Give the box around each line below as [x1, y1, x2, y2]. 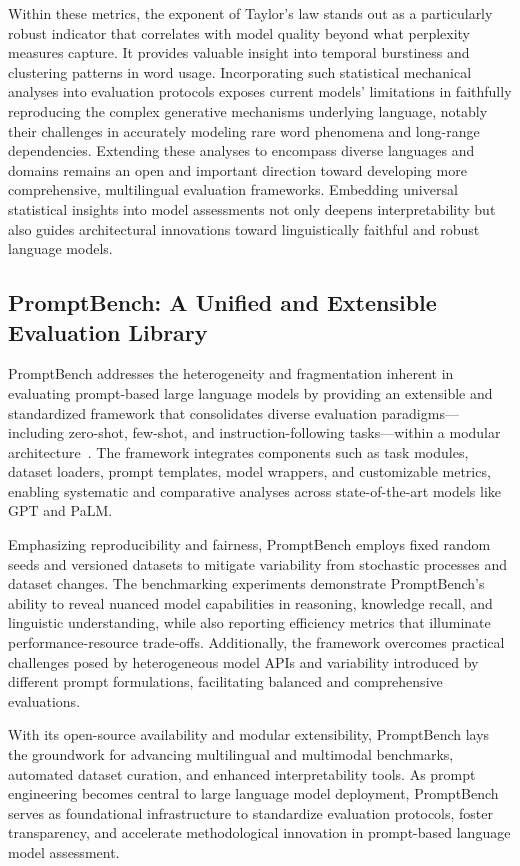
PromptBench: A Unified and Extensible [8, 287, 437, 318]
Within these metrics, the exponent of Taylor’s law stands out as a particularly [8, 3, 493, 23]
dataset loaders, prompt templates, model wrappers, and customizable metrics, [8, 461, 491, 482]
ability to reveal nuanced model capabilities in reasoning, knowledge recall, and [8, 592, 493, 613]
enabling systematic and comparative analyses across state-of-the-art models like [8, 480, 502, 501]
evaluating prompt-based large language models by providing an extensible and [8, 382, 493, 403]
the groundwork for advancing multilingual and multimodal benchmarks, [8, 744, 454, 764]
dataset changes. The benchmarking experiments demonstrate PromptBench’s [8, 573, 485, 594]
